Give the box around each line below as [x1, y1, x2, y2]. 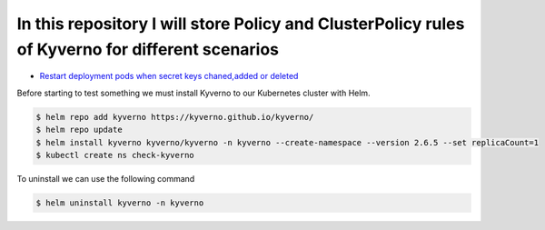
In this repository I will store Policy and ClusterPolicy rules [16, 14, 465, 34]
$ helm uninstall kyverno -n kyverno [35, 197, 204, 208]
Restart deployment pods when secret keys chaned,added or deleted [39, 71, 299, 82]
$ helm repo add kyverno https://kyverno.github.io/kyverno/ [35, 112, 314, 122]
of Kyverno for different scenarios [16, 39, 280, 59]
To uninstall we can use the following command [16, 173, 195, 184]
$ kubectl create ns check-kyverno [35, 150, 194, 160]
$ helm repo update [35, 125, 123, 135]
